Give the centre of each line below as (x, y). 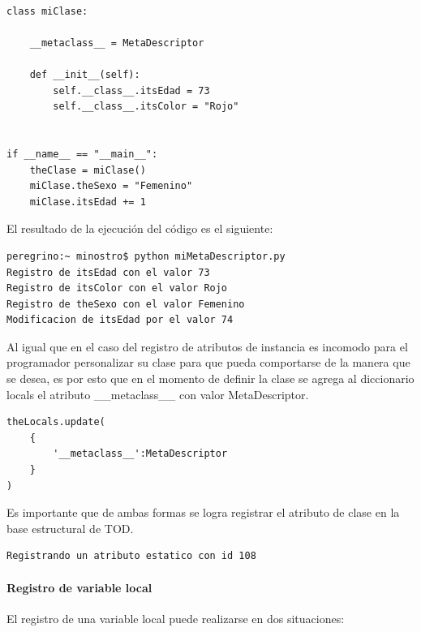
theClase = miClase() (88, 170)
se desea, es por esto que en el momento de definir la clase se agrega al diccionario (210, 378)
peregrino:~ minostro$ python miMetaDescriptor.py (146, 256)
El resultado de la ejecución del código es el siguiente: (140, 228)
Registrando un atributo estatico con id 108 (131, 556)
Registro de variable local (79, 587)
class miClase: (47, 11)
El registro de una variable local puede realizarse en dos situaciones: (176, 618)
